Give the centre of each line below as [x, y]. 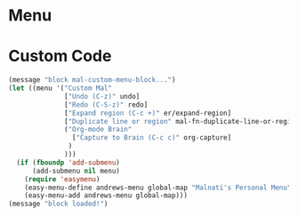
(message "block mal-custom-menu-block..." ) [92, 80]
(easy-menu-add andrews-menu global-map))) [106, 196]
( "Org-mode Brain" [98, 130]
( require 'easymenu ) [62, 179]
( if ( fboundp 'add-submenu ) [68, 162]
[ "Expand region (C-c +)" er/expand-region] [148, 113]
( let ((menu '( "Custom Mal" [60, 88]
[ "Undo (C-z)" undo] [102, 96]
